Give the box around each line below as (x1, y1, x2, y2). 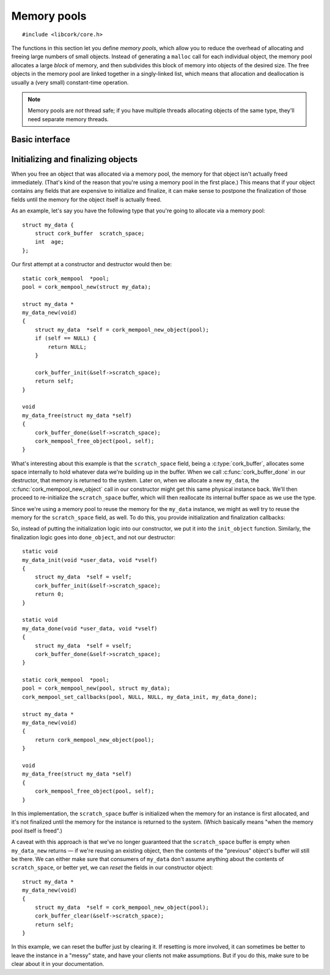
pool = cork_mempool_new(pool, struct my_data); (22, 685, 170, 692)
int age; (34, 239, 64, 245)
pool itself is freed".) (11, 827, 62, 834)
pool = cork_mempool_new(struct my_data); (22, 283, 152, 290)
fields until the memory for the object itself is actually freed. (11, 196, 162, 203)
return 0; (34, 591, 64, 598)
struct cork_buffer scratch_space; (34, 230, 145, 237)
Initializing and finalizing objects (11, 154, 138, 165)
